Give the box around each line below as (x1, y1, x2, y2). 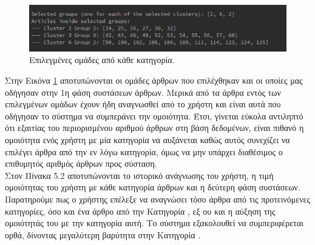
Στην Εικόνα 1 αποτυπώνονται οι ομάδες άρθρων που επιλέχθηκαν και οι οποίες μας (5, 74, 303, 86)
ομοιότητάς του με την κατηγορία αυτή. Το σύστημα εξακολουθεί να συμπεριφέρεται (5, 216, 303, 229)
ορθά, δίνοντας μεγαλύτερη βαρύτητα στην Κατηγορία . (5, 228, 201, 241)
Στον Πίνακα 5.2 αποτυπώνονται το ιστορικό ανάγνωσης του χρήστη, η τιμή (5, 169, 274, 181)
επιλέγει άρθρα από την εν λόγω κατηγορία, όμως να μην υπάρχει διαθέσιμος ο (5, 145, 283, 158)
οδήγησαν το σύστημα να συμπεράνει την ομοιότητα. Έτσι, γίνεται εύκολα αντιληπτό (5, 109, 303, 122)
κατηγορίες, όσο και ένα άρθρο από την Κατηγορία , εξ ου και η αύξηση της (5, 204, 276, 217)
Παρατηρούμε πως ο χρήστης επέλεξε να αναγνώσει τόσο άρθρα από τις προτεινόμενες (5, 192, 310, 205)
